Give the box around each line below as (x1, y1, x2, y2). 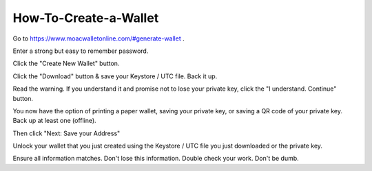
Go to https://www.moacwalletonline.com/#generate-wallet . (12, 34, 185, 43)
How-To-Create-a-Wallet (12, 10, 159, 25)
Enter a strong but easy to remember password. (12, 47, 149, 55)
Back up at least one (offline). (12, 117, 96, 125)
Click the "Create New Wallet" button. (12, 59, 120, 68)
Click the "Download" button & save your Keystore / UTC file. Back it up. (12, 72, 218, 80)
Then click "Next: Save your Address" (12, 129, 121, 137)
